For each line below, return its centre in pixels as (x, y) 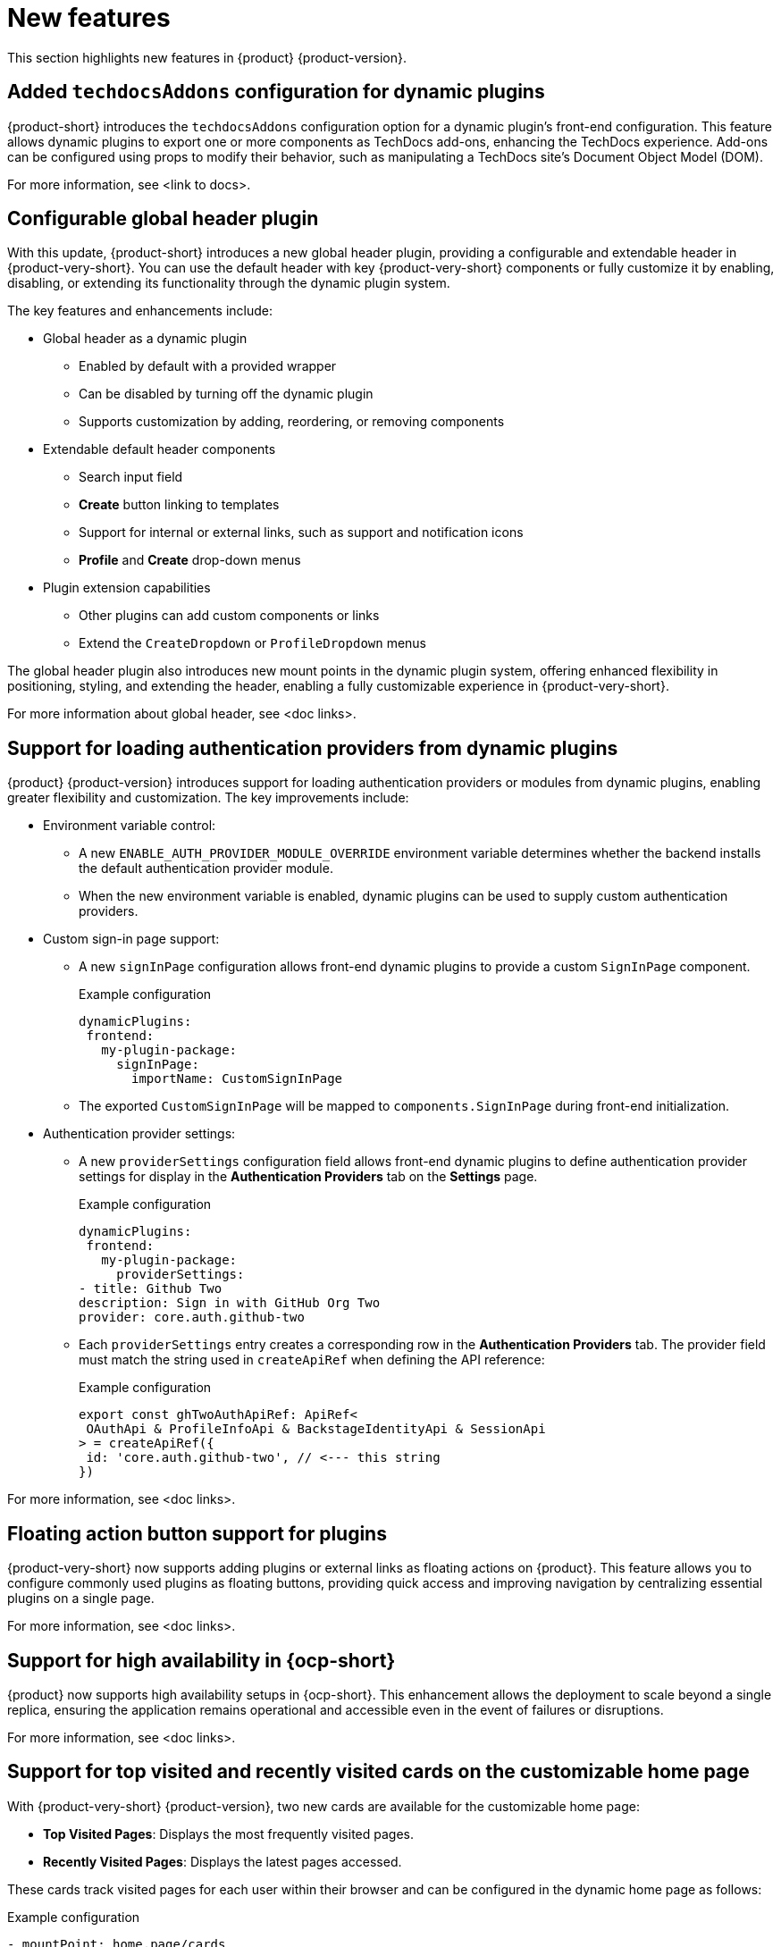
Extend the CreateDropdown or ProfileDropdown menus (252, 643)
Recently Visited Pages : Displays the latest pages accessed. (223, 1861)
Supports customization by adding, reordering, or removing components (292, 422)
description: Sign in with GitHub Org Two (230, 1303)
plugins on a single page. (81, 1599)
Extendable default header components (160, 449)
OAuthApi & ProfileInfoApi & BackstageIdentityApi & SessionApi (316, 1429)
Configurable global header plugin (163, 219)
